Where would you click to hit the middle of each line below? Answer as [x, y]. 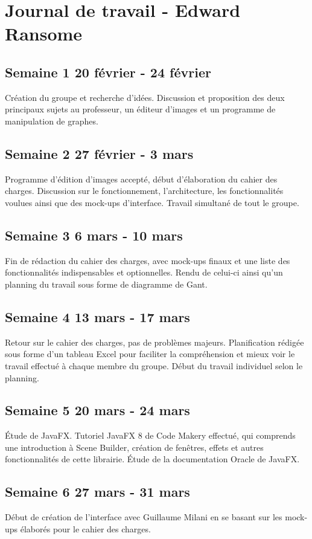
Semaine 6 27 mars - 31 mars [97, 492]
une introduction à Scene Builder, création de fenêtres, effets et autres [134, 447]
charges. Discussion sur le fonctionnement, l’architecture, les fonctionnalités [144, 191]
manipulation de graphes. [52, 121]
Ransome [44, 34]
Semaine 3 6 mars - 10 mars [94, 235]
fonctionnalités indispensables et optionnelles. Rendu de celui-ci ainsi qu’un [144, 272]
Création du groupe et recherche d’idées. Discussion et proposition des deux [145, 97]
